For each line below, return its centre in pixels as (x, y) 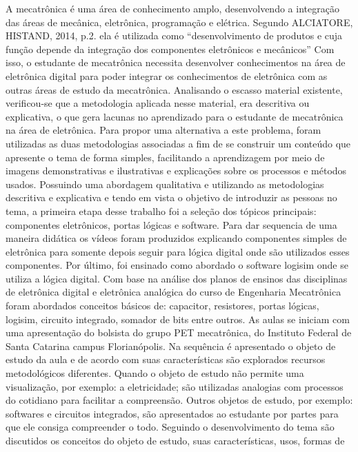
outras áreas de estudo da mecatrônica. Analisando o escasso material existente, (174, 89)
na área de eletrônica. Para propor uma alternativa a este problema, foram (163, 130)
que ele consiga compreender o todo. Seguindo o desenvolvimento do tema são (170, 427)
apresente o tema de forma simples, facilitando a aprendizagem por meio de (165, 157)
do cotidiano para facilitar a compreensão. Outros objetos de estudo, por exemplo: (179, 400)
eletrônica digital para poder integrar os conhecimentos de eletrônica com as (167, 75)
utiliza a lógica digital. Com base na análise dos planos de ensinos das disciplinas (177, 278)
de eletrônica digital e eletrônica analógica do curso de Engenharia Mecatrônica (173, 292)
